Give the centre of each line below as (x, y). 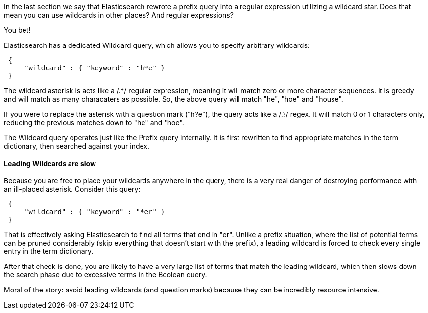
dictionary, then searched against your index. (77, 146)
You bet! (17, 30)
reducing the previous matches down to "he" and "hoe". (94, 123)
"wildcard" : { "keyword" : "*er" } (95, 212)
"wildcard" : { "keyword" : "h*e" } (95, 68)
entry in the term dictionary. (49, 251)
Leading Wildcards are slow (50, 163)
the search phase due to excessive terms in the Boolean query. (106, 275)
